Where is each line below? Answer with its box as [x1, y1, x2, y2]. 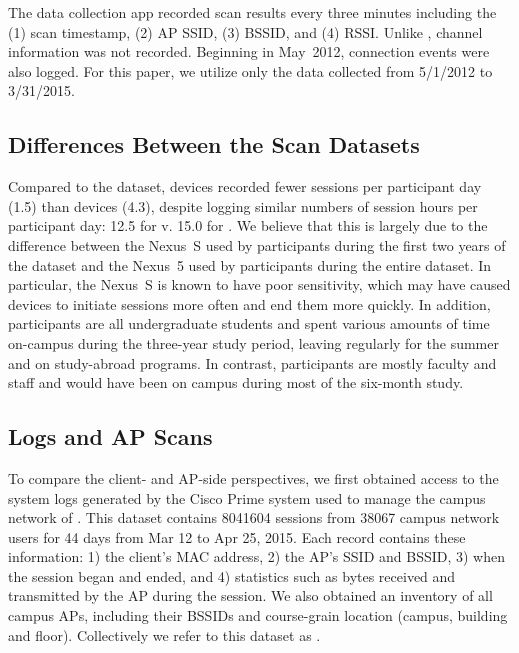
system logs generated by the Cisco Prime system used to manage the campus [8, 487, 486, 508]
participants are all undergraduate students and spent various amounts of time [8, 313, 490, 334]
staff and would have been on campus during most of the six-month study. [8, 372, 464, 393]
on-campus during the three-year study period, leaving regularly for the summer [8, 332, 499, 353]
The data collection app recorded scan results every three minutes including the [8, 2, 497, 22]
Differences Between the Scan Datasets [8, 129, 420, 160]
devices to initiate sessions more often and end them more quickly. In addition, [8, 293, 491, 314]
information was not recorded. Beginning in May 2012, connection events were [8, 41, 490, 62]
